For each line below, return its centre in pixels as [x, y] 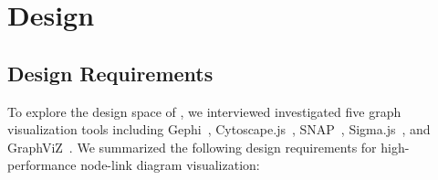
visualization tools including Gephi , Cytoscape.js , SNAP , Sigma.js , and [219, 129]
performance [42, 165]
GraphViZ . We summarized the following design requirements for [192, 147]
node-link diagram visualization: [170, 165]
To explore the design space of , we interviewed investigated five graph [204, 111]
